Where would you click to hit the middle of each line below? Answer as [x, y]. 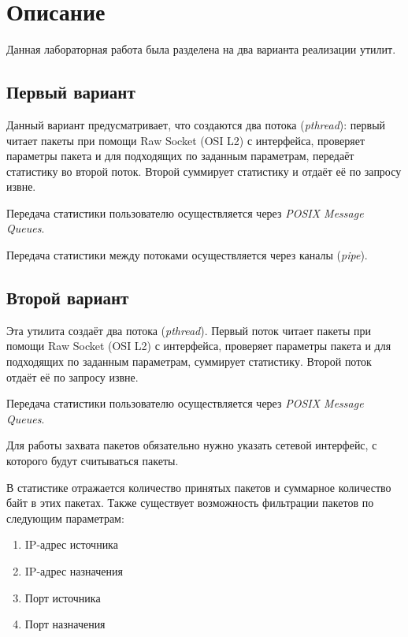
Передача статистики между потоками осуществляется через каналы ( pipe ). [187, 255]
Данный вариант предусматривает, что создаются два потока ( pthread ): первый [196, 124]
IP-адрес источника [71, 544]
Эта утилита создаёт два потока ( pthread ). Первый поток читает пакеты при [189, 330]
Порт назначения [65, 624]
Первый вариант [71, 92]
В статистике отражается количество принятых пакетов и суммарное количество [199, 487]
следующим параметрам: [65, 518]
